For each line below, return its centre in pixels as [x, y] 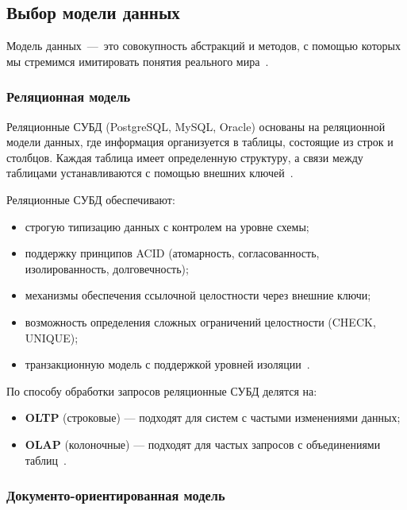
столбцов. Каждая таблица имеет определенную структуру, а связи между [185, 157]
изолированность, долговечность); [107, 268]
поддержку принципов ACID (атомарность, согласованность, [172, 253]
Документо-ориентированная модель [116, 495]
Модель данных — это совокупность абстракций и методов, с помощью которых [203, 46]
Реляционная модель [69, 97]
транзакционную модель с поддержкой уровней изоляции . [167, 364]
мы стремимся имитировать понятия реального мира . [138, 61]
